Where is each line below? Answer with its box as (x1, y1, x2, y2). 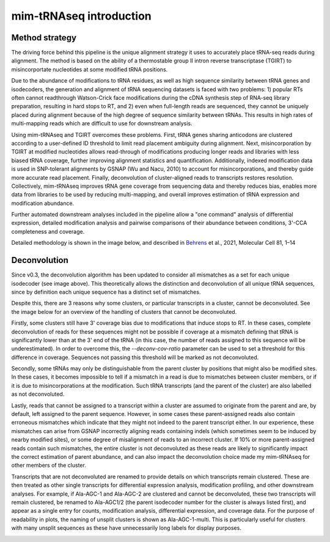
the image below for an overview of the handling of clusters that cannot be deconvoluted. (11, 308, 237, 315)
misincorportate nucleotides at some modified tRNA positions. (11, 65, 168, 73)
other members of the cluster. (11, 462, 87, 469)
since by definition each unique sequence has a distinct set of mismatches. (11, 288, 201, 295)
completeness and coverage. (11, 228, 85, 235)
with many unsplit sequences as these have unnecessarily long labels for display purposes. (11, 524, 241, 532)
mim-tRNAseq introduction (11, 9, 152, 23)
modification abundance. (11, 199, 75, 207)
